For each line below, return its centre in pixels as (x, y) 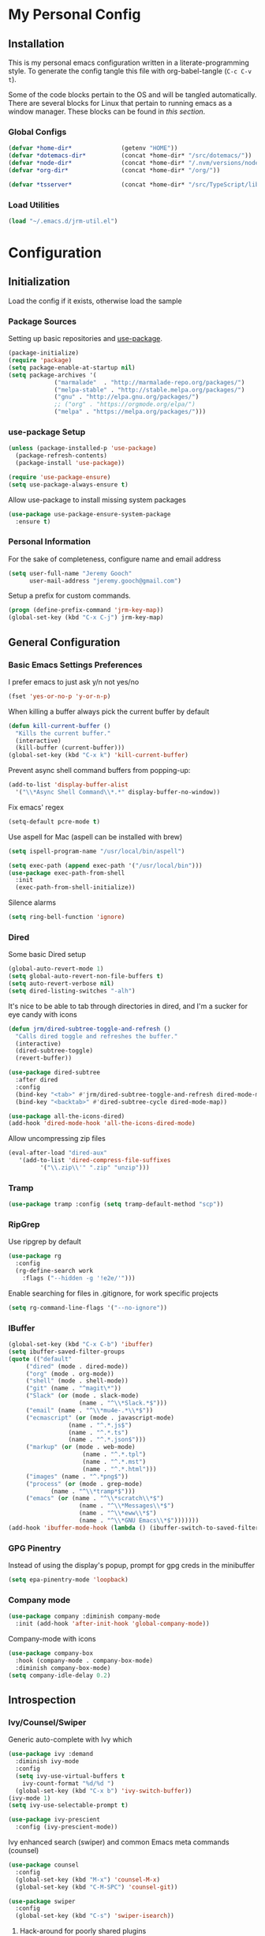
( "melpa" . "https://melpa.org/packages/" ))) (130, 412)
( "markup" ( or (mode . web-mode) (80, 1447)
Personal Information (49, 542)
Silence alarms (32, 902)
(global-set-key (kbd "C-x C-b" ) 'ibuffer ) (81, 1345)
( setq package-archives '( (52, 375)
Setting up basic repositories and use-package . (86, 339)
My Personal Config (75, 15)
